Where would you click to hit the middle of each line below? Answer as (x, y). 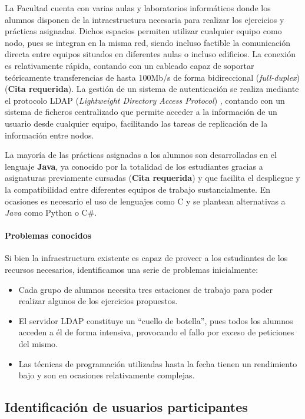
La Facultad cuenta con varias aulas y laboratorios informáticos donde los (138, 8)
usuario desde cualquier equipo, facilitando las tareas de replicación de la (136, 123)
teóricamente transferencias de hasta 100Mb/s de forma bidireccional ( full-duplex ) (152, 77)
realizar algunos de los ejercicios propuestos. (98, 301)
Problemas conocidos (48, 235)
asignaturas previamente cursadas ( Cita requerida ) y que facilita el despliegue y (152, 178)
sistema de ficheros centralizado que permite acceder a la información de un (141, 112)
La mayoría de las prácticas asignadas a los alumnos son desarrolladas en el (141, 155)
